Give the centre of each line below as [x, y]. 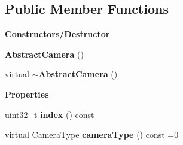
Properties [27, 94]
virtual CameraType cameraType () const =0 [92, 135]
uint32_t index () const [50, 114]
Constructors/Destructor [57, 34]
